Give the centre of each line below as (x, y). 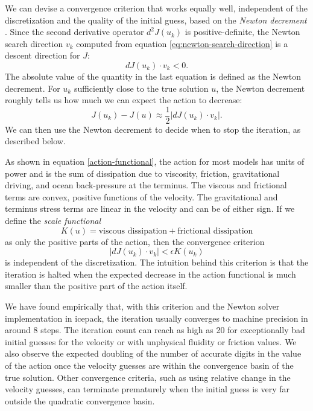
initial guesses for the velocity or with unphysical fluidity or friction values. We (151, 341)
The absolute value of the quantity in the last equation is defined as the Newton (153, 76)
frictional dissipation (215, 231)
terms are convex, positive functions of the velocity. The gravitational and (141, 196)
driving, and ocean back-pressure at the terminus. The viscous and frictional (146, 185)
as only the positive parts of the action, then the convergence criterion (135, 241)
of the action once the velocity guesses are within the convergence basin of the (149, 365)
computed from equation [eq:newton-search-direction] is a (182, 43)
